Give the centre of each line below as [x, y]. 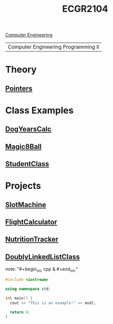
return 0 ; [20, 312]
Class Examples [40, 110]
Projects [23, 186]
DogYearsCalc [28, 129]
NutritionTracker [32, 239]
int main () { [19, 298]
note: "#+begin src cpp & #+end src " [42, 270]
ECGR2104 [85, 9]
